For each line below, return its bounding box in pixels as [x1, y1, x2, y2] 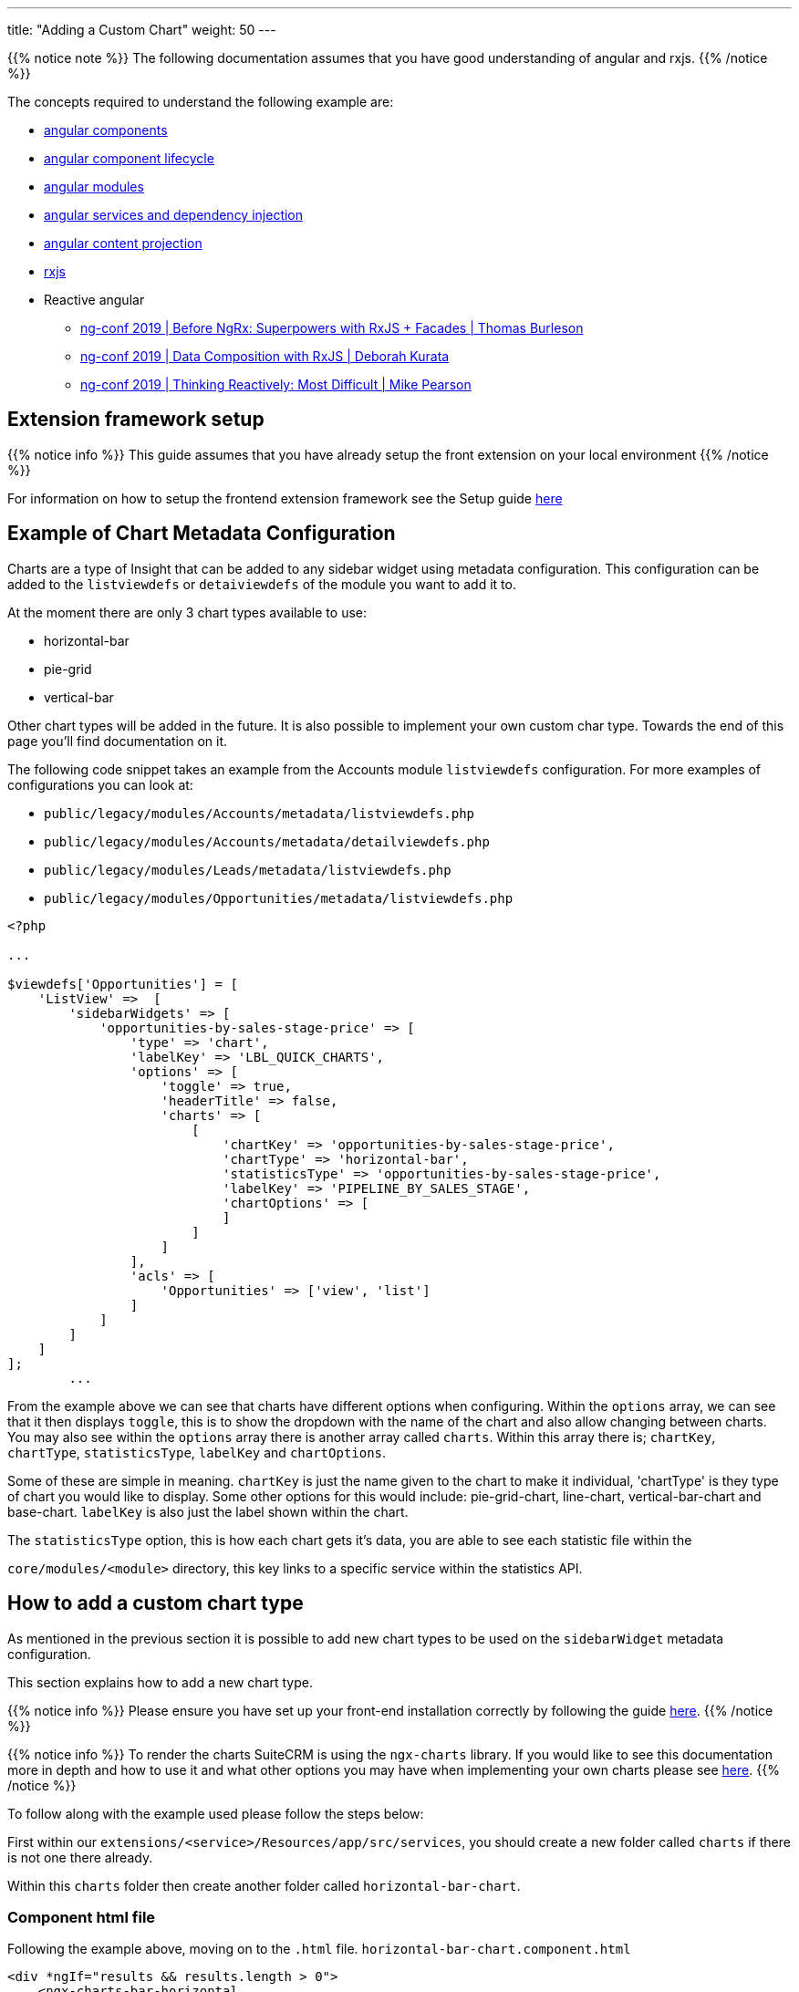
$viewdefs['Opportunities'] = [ [7, 976, 238, 991]
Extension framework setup [7, 408, 265, 431]
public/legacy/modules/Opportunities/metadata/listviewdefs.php [44, 890, 514, 906]
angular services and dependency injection [44, 207, 304, 223]
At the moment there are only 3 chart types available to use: [7, 604, 367, 620]
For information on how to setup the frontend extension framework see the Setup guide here [7, 490, 563, 506]
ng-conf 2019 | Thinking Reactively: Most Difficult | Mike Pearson [80, 377, 472, 392]
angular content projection [44, 235, 202, 251]
